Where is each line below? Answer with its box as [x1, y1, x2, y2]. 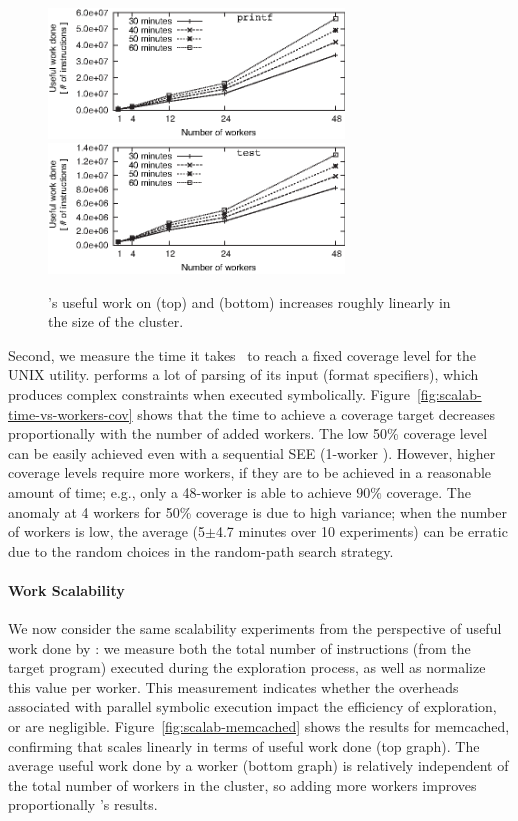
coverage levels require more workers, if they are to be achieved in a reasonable [8, 462, 492, 483]
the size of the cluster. [48, 311, 184, 332]
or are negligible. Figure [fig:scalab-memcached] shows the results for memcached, [8, 716, 510, 737]
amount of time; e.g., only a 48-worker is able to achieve [8, 481, 352, 502]
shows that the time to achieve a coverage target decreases [137, 403, 496, 424]
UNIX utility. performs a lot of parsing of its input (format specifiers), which [8, 364, 479, 385]
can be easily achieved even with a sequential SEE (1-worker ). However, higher [8, 442, 496, 463]
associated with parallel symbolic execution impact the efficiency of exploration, [8, 696, 497, 717]
